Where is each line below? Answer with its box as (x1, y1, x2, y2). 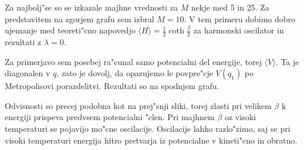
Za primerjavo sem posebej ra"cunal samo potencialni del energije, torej (5, 55, 262, 67)
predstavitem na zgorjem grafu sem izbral (5, 12, 154, 25)
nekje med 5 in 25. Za (191, 1, 269, 13)
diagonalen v (5, 67, 50, 79)
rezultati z (5, 36, 42, 48)
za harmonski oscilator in (193, 24, 284, 36)
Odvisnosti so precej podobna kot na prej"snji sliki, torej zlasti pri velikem (5, 99, 272, 111)
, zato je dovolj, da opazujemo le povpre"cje (56, 67, 213, 79)
